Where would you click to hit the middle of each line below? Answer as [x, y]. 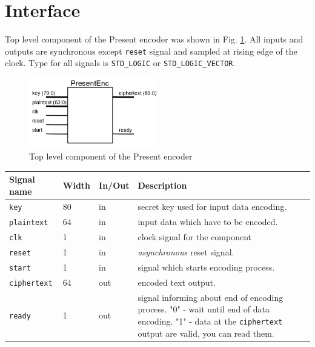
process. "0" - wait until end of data [204, 309]
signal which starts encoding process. [206, 267]
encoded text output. [177, 282]
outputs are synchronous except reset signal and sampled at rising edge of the [151, 51]
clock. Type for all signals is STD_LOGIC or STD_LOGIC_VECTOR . [120, 63]
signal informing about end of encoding [211, 297]
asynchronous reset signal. [186, 252]
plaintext [29, 223]
